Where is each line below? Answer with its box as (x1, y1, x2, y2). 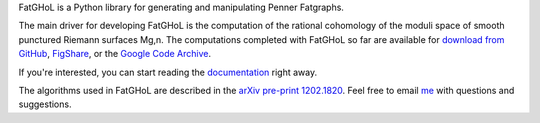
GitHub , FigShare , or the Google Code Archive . (18, 48, 212, 60)
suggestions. (18, 98, 72, 110)
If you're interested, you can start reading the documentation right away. (18, 66, 318, 78)
